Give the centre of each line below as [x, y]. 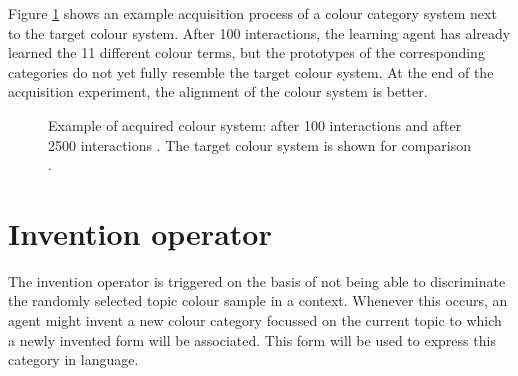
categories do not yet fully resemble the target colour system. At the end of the [251, 71]
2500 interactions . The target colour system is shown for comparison [259, 144]
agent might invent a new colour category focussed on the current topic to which [255, 320]
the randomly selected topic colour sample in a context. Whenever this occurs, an [258, 300]
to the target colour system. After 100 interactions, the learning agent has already [259, 32]
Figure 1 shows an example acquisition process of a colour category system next [252, 13]
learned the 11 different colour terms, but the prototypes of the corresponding [246, 52]
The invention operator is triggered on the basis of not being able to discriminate [257, 280]
